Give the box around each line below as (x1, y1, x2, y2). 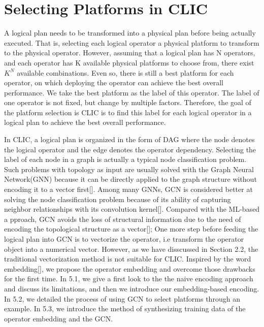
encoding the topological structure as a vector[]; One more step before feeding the (4, 223, 258, 234)
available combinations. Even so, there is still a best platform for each (17, 67, 234, 78)
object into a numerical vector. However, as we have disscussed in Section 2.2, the (4, 243, 258, 254)
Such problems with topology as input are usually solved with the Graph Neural (4, 163, 254, 174)
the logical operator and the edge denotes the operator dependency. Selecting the (4, 144, 256, 154)
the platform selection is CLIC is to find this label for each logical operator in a (4, 107, 252, 117)
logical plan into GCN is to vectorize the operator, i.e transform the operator (4, 234, 244, 244)
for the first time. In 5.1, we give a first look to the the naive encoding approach (4, 273, 253, 284)
